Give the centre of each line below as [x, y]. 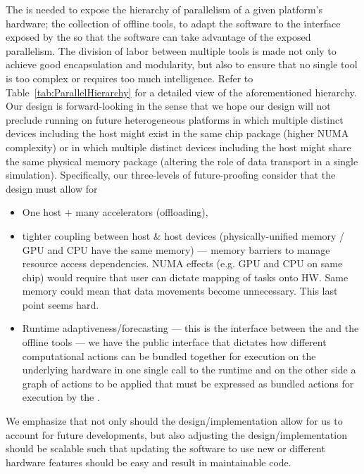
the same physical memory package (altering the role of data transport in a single [182, 161]
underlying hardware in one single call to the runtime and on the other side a [189, 370]
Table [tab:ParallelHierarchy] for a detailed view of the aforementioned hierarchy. [181, 92]
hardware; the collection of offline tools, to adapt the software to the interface [173, 23]
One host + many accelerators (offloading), [115, 212]
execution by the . [61, 397]
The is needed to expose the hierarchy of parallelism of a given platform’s [164, 9]
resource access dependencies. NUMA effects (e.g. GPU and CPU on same [182, 263]
